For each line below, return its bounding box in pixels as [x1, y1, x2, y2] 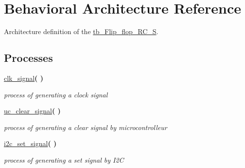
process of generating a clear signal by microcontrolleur [4, 122, 167, 132]
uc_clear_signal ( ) [4, 106, 61, 116]
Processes [4, 50, 53, 65]
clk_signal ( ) [4, 73, 43, 83]
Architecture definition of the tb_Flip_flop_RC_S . [4, 26, 158, 37]
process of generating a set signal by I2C [4, 154, 124, 165]
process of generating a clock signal [4, 89, 108, 99]
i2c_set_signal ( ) [4, 138, 57, 149]
